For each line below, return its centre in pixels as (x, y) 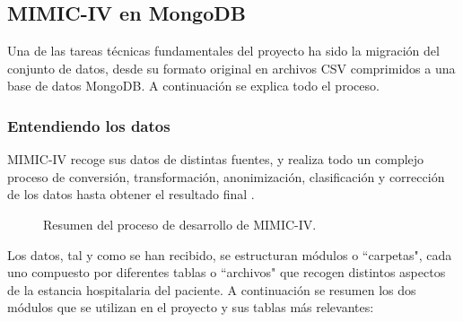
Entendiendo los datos (89, 125)
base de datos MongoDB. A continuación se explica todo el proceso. (193, 86)
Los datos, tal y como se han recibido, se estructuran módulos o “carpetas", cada (230, 254)
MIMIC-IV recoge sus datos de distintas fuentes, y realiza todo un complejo (216, 159)
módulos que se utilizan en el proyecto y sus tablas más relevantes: (191, 307)
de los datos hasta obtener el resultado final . (131, 194)
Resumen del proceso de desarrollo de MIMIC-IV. (180, 224)
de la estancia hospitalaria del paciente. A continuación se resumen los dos (212, 289)
